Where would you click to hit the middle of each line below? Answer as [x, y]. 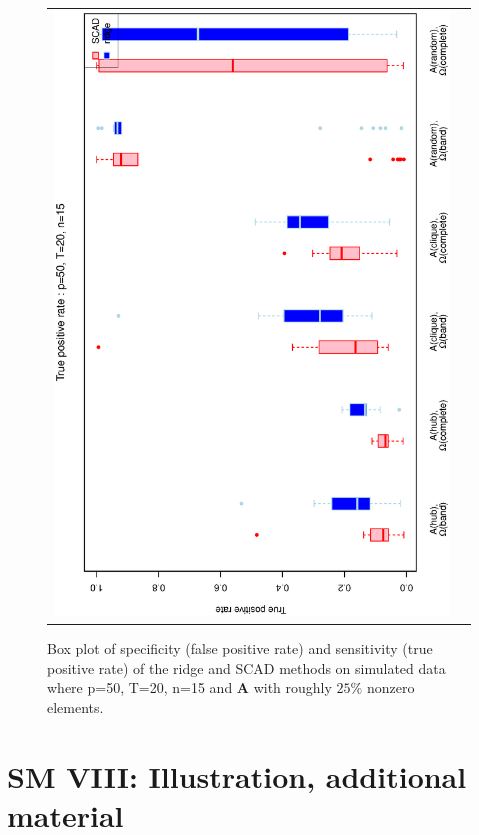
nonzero [390, 687]
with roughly [292, 687]
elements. [75, 706]
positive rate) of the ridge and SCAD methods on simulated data [246, 667]
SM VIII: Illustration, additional [237, 775]
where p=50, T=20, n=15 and [140, 687]
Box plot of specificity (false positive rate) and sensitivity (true [240, 648]
